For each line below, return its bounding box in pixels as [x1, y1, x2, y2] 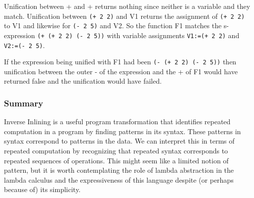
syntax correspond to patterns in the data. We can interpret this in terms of [4, 136, 235, 146]
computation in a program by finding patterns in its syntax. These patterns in [4, 126, 241, 136]
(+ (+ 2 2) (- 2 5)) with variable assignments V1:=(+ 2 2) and [37, 30, 240, 40]
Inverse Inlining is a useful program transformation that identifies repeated [4, 116, 231, 127]
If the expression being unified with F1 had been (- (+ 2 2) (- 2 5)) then [4, 56, 237, 67]
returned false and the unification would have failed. [4, 76, 162, 86]
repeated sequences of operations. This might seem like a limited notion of [4, 155, 229, 165]
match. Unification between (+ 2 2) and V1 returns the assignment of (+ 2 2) [4, 10, 245, 21]
